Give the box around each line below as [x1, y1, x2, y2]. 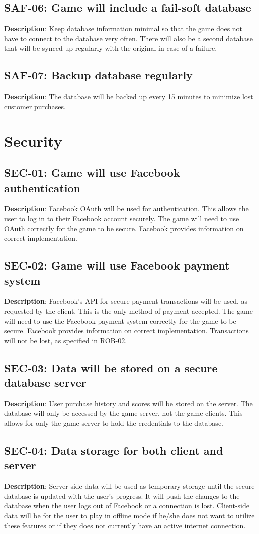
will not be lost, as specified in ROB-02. [4, 335, 127, 345]
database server [4, 375, 87, 390]
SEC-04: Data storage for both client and [4, 442, 223, 458]
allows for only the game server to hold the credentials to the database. [4, 418, 223, 428]
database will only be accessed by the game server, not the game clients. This [4, 408, 243, 418]
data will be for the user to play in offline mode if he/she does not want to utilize [4, 510, 255, 521]
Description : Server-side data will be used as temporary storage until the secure [4, 481, 255, 491]
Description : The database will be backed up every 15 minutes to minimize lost [4, 91, 253, 102]
